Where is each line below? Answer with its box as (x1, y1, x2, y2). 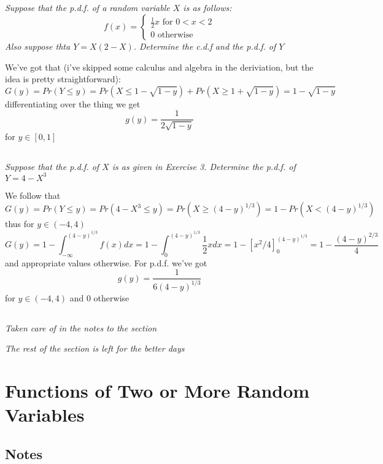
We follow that (5, 188, 61, 201)
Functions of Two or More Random (5, 378, 310, 403)
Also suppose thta (5, 39, 71, 52)
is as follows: (183, 1, 232, 14)
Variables (5, 402, 85, 427)
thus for (5, 217, 34, 230)
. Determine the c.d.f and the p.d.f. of (133, 39, 276, 52)
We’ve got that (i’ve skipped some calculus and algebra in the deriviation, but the (5, 60, 314, 73)
